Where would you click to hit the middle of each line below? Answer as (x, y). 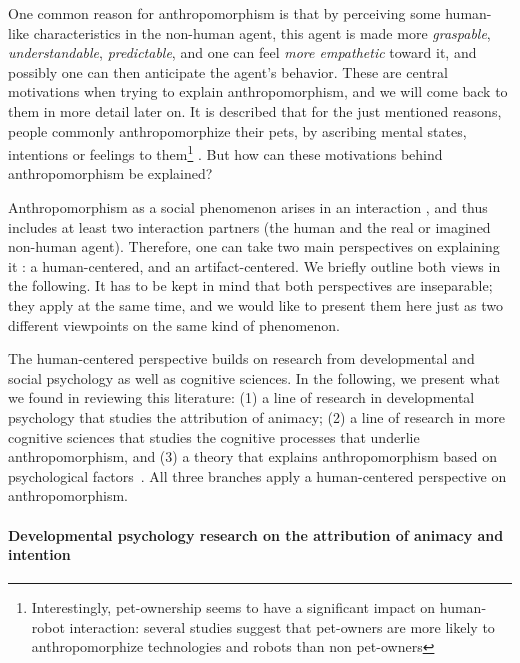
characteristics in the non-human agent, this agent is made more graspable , (262, 32)
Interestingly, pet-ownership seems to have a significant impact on (233, 607)
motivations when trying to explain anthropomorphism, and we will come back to (258, 91)
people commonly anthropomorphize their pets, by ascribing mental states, (237, 130)
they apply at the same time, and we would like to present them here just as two (255, 304)
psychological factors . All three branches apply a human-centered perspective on (257, 475)
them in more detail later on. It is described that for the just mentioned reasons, (255, 110)
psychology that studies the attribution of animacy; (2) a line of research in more (257, 416)
